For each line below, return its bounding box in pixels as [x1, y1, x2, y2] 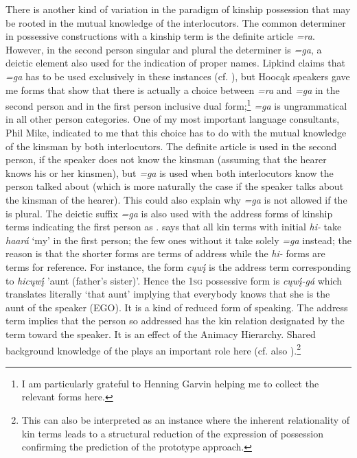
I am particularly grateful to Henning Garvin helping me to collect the [21, 376, 319, 390]
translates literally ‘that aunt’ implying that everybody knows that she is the [5, 287, 330, 301]
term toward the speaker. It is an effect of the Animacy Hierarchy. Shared [5, 326, 316, 341]
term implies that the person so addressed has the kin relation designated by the [5, 313, 345, 328]
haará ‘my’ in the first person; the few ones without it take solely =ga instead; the [5, 232, 352, 247]
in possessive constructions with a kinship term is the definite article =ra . [5, 29, 315, 43]
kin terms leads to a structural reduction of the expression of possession [21, 426, 323, 440]
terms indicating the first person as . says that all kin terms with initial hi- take [5, 219, 342, 234]
